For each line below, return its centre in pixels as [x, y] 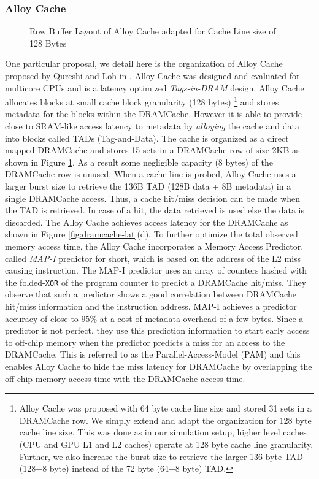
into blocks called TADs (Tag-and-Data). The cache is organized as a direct [147, 138]
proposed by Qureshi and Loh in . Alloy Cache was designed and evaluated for [152, 75]
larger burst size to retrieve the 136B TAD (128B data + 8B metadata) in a [148, 186]
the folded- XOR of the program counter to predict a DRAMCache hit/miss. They [156, 282]
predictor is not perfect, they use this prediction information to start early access [157, 330]
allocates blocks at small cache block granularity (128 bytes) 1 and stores [142, 101]
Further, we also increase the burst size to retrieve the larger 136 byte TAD [161, 456]
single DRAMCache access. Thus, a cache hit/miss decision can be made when [153, 198]
